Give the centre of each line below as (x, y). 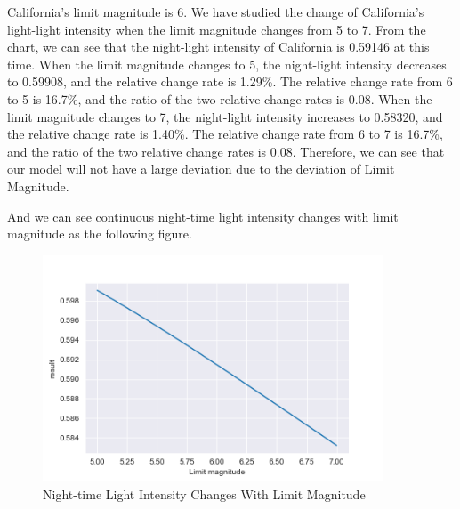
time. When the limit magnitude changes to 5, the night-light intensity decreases (227, 64)
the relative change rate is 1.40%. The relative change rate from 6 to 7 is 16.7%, (225, 134)
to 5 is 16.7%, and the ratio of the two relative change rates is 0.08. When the (220, 98)
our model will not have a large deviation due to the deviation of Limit (201, 169)
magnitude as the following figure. (100, 234)
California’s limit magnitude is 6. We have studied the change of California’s (216, 12)
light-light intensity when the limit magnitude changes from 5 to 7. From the (217, 29)
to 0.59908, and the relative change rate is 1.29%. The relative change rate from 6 (230, 81)
